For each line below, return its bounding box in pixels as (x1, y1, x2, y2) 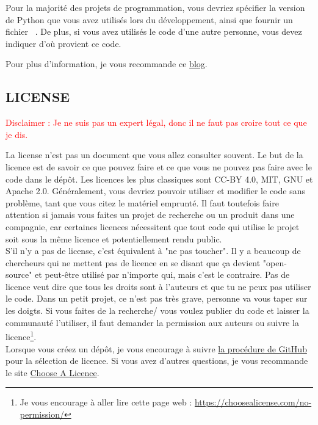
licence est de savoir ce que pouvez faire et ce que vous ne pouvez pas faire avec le (5, 160, 312, 173)
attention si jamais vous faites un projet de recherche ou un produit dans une (5, 208, 295, 221)
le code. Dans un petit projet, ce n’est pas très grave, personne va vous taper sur (5, 292, 308, 305)
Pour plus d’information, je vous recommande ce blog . (5, 57, 208, 70)
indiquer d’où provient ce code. (5, 37, 121, 49)
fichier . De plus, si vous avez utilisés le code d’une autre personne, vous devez (5, 25, 302, 38)
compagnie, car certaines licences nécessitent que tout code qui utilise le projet (5, 220, 300, 233)
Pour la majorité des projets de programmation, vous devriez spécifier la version (5, 1, 305, 13)
